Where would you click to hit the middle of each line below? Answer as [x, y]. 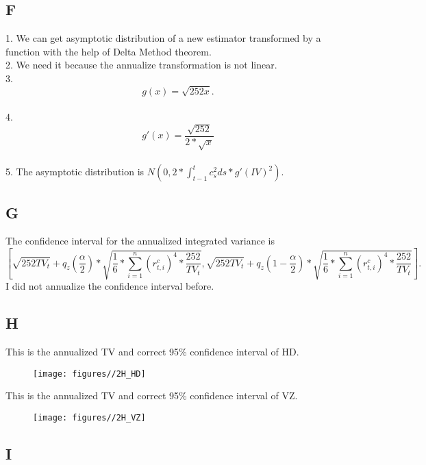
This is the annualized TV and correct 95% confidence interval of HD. [152, 351]
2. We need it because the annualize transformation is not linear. [141, 65]
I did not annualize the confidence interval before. [110, 286]
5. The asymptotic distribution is [75, 172]
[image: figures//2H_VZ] [89, 417]
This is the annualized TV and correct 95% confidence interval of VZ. [152, 395]
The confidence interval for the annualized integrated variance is [140, 241]
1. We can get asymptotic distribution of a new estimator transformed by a [163, 38]
